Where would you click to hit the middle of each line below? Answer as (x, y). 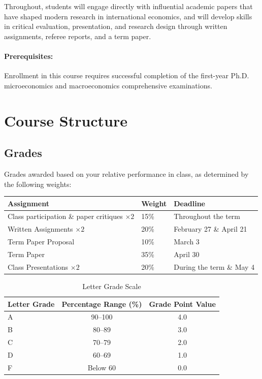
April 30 (187, 254)
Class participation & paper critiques (65, 216)
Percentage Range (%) (102, 304)
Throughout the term (207, 216)
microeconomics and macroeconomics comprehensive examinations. (108, 85)
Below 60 (102, 367)
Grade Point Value (182, 304)
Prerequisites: (29, 56)
